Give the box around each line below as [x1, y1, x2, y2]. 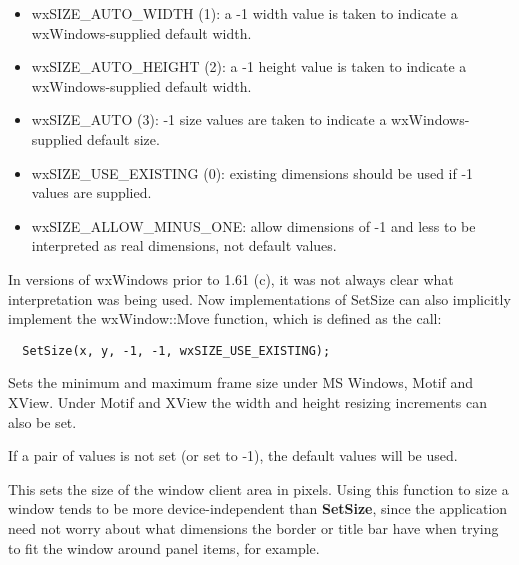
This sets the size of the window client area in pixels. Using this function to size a [8, 478, 509, 499]
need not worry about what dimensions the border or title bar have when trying [8, 517, 499, 538]
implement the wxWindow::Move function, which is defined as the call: [8, 308, 442, 329]
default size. [87, 128, 160, 149]
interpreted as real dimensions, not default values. [31, 235, 337, 256]
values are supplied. [31, 182, 152, 203]
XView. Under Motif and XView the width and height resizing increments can [8, 391, 487, 412]
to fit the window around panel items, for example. [8, 537, 320, 558]
